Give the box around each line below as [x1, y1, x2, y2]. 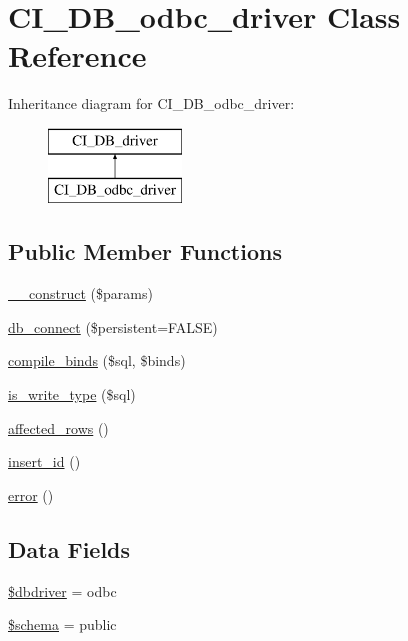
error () [8, 484, 54, 505]
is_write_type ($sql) [8, 384, 136, 405]
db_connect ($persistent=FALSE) [8, 316, 218, 337]
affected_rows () [8, 417, 109, 438]
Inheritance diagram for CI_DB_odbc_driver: [8, 93, 295, 114]
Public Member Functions [8, 236, 282, 267]
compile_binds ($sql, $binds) [8, 350, 186, 371]
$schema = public [8, 614, 117, 635]
